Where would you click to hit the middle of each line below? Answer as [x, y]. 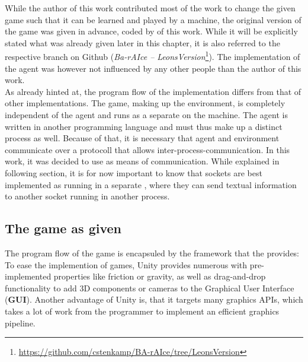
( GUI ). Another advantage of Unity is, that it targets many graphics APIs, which [154, 299]
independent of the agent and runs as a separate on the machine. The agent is [146, 115]
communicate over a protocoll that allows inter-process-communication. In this [147, 149]
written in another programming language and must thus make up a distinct [144, 126]
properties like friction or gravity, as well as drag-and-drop [160, 276]
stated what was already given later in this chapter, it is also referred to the [142, 42]
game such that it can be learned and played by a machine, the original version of [153, 19]
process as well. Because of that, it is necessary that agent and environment [142, 138]
